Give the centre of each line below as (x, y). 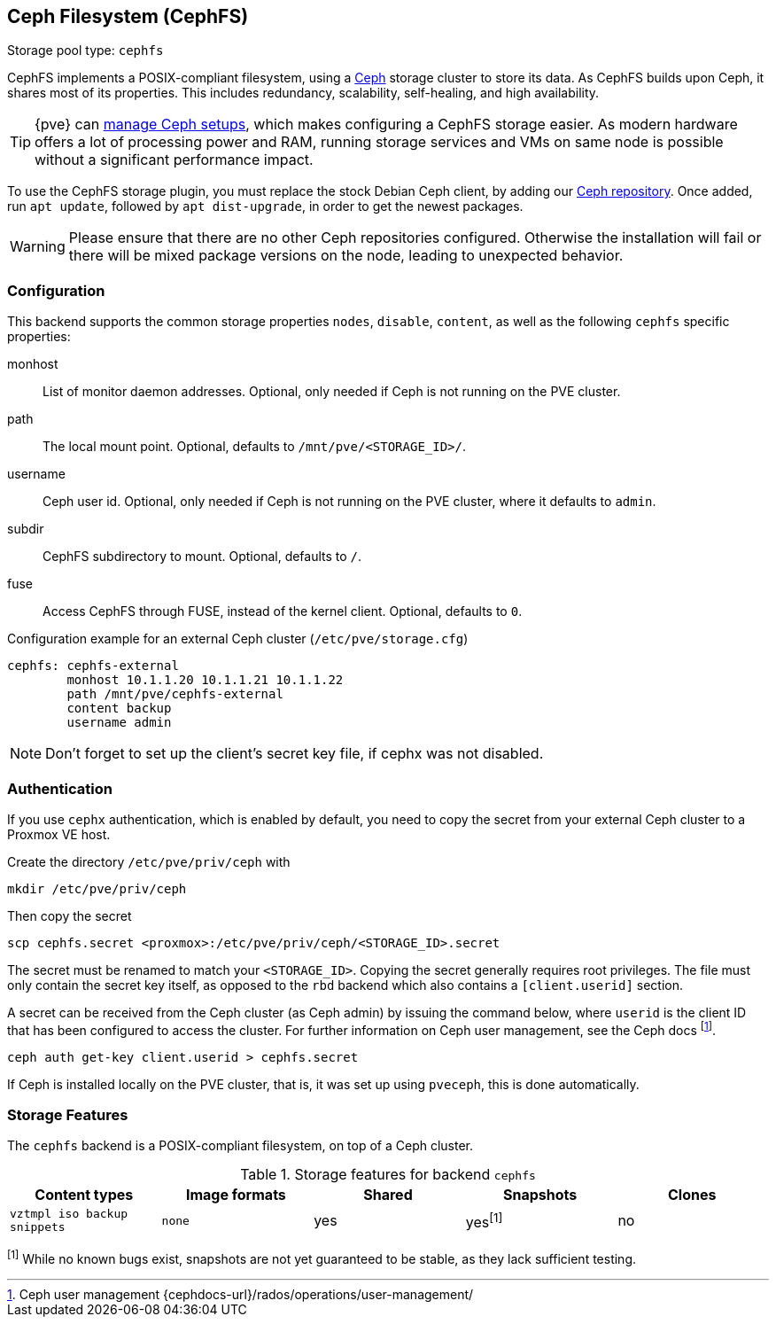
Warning (38, 247)
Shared (388, 1195)
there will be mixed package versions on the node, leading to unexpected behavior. (346, 256)
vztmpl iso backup (69, 1214)
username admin (119, 723)
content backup (119, 709)
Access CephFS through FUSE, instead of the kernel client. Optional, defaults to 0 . (283, 611)
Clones (692, 1195)
